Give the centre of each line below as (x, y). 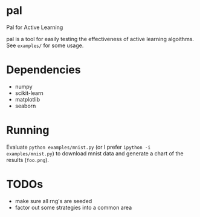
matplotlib (27, 99)
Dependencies (44, 70)
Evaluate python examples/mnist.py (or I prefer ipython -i (79, 147)
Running (28, 130)
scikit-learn (29, 93)
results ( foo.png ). (28, 160)
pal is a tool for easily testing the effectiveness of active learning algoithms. (100, 39)
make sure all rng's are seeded (53, 201)
